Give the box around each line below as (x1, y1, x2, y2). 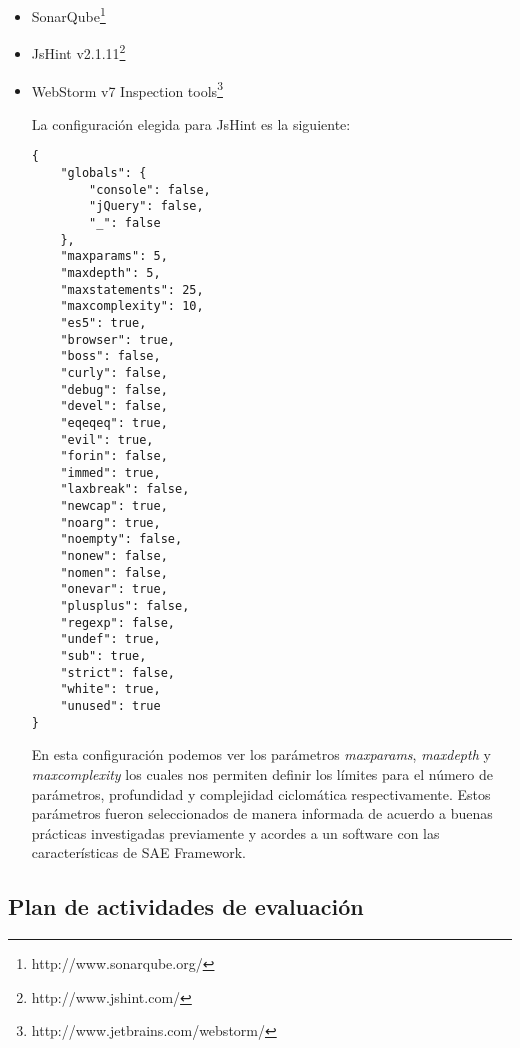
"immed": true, (60, 465, 161, 480)
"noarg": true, (60, 515, 161, 530)
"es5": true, (60, 315, 147, 330)
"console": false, (89, 182, 211, 197)
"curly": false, (60, 365, 168, 380)
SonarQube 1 (31, 3, 106, 26)
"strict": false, (60, 665, 175, 680)
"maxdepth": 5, (60, 265, 161, 280)
